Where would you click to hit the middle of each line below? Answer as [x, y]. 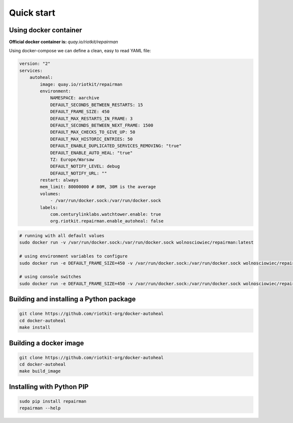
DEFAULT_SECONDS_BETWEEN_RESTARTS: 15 [97, 105]
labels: [49, 207]
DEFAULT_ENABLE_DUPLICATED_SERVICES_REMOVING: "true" [116, 146]
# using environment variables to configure [73, 256]
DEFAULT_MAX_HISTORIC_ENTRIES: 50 [91, 139]
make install [35, 327]
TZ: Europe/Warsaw [72, 159]
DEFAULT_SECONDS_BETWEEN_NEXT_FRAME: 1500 [102, 125]
